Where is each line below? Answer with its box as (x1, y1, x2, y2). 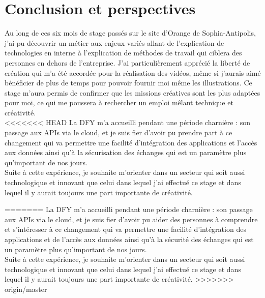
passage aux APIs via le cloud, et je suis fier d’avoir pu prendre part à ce (5, 127, 232, 138)
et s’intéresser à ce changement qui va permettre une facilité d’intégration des (5, 224, 246, 234)
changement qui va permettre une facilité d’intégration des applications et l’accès (5, 137, 257, 147)
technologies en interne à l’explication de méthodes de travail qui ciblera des (5, 47, 242, 58)
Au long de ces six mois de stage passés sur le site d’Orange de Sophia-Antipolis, (5, 27, 256, 38)
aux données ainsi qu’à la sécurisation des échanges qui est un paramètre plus (5, 147, 247, 158)
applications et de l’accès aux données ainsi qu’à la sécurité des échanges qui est (5, 234, 254, 244)
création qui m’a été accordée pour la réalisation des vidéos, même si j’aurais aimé (5, 67, 261, 78)
